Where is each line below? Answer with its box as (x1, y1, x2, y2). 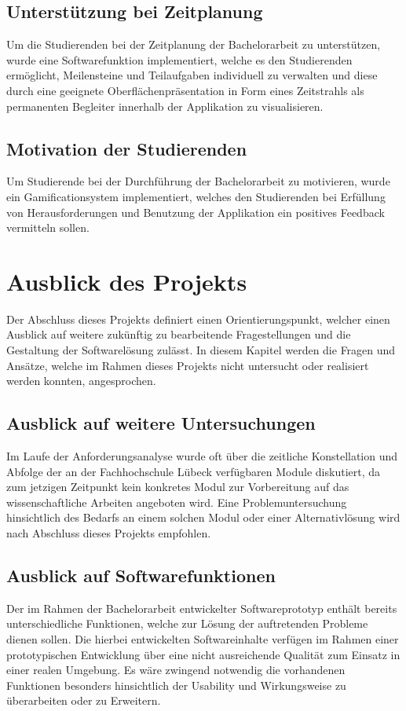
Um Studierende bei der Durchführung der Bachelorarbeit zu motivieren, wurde (6, 173, 390, 189)
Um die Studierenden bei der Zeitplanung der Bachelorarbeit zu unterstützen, (6, 36, 381, 53)
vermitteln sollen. (6, 219, 90, 236)
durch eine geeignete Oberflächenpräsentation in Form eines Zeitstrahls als (6, 82, 364, 98)
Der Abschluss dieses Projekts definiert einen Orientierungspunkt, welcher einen (6, 310, 390, 327)
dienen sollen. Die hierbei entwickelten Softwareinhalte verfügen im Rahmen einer (6, 631, 399, 647)
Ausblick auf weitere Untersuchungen (6, 411, 316, 435)
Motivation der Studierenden (6, 136, 247, 160)
